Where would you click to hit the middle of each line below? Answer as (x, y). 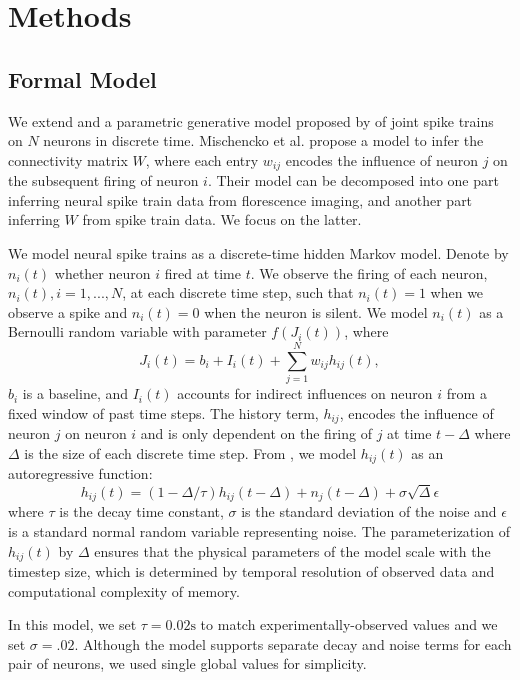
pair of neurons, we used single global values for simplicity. (187, 663)
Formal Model (82, 78)
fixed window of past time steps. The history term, (163, 412)
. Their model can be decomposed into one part (353, 180)
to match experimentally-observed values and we (349, 624)
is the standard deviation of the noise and (369, 511)
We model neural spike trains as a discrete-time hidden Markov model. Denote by (258, 253)
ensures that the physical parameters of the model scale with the (292, 550)
